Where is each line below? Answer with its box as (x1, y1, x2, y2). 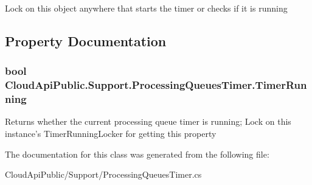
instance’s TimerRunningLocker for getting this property (5, 127, 217, 140)
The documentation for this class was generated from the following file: (5, 147, 269, 160)
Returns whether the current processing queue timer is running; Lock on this (5, 115, 291, 128)
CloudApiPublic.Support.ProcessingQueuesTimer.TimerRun (5, 77, 307, 92)
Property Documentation (5, 31, 167, 50)
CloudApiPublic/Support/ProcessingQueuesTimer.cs (5, 168, 202, 181)
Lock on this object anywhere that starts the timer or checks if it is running (5, 2, 288, 14)
